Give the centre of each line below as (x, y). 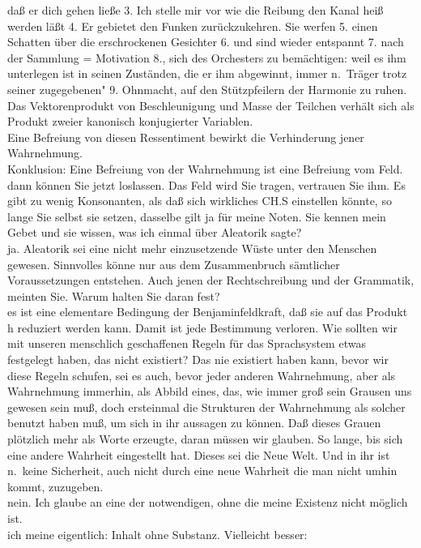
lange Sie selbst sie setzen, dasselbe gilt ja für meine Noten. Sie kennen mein (197, 216)
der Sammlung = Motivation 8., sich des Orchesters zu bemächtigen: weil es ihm (207, 57)
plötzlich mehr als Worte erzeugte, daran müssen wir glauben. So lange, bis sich (205, 439)
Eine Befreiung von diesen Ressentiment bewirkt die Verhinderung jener (186, 137)
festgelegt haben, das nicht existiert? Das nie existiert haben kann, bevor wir (198, 360)
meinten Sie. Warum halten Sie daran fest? (114, 295)
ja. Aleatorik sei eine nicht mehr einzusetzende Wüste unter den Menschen (192, 248)
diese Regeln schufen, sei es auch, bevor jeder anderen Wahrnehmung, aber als (202, 375)
